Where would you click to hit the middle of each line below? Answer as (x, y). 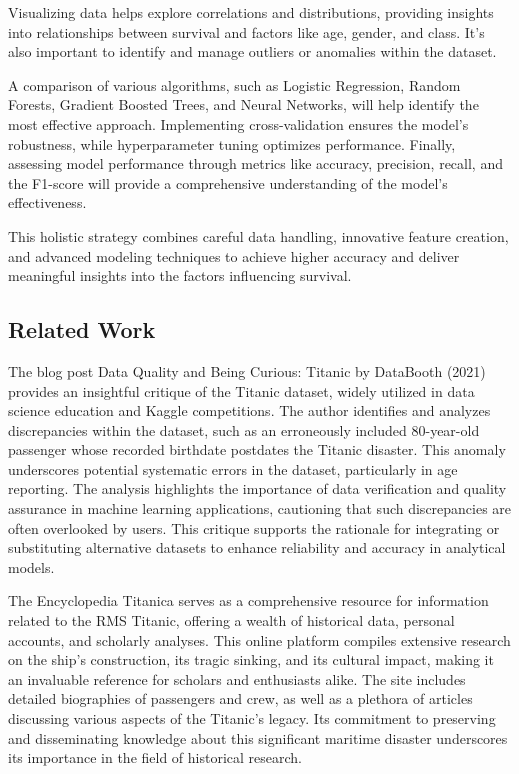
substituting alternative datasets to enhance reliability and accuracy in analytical (257, 547)
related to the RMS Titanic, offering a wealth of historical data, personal (231, 620)
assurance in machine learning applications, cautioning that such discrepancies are (260, 508)
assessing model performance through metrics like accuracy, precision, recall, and (255, 163)
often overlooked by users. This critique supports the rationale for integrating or (254, 527)
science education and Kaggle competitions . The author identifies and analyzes (249, 410)
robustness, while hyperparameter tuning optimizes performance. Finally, (232, 143)
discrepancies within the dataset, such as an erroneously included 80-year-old (244, 429)
